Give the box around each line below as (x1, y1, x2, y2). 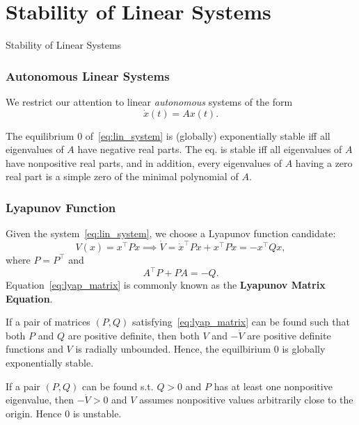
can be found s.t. (81, 378, 154, 393)
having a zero (295, 155, 353, 170)
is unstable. (72, 406, 122, 420)
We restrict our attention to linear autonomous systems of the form (6, 94, 293, 109)
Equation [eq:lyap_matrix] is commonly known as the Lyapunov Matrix (6, 278, 326, 292)
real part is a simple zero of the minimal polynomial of (6, 169, 239, 184)
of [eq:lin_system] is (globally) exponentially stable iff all (85, 128, 330, 143)
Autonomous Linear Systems (6, 67, 170, 84)
